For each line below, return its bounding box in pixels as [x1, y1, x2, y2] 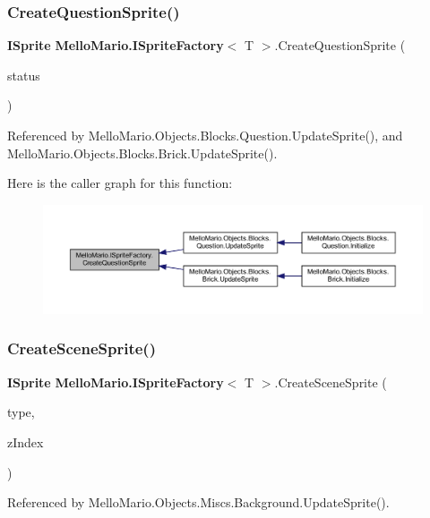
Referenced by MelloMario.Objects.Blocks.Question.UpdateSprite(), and [7, 126, 403, 144]
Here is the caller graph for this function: [7, 174, 233, 192]
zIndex [7, 432, 44, 451]
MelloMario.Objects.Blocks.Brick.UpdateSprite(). [7, 143, 278, 162]
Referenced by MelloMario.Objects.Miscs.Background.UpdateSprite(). [7, 493, 390, 512]
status [7, 65, 40, 84]
